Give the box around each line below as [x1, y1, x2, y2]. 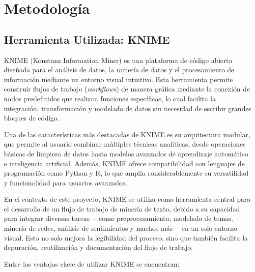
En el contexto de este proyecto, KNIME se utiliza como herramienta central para [4, 194, 251, 204]
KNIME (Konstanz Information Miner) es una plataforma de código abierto [4, 55, 232, 65]
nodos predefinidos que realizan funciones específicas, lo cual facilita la [4, 93, 216, 103]
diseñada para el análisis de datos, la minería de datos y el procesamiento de [4, 64, 234, 75]
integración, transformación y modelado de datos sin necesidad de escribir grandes [4, 103, 252, 113]
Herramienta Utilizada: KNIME [4, 31, 170, 47]
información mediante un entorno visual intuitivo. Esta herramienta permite [4, 74, 233, 84]
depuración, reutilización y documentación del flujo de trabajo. [4, 242, 193, 252]
